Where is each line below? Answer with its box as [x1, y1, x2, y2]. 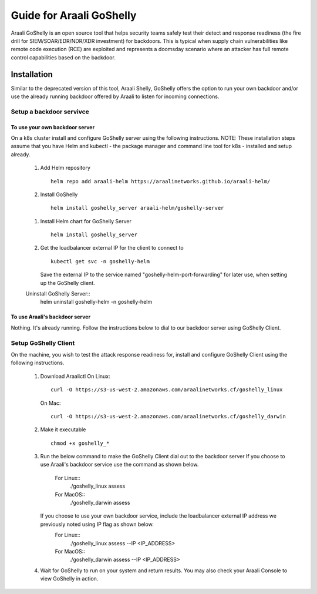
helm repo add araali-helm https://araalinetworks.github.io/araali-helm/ [50, 178, 271, 184]
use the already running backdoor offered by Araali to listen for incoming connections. [11, 93, 220, 100]
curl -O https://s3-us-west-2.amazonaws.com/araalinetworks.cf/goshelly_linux [50, 387, 283, 393]
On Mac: [40, 400, 61, 407]
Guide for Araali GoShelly [11, 9, 137, 22]
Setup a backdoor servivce [11, 108, 89, 116]
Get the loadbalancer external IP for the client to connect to [40, 244, 184, 251]
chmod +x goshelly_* [50, 439, 110, 447]
